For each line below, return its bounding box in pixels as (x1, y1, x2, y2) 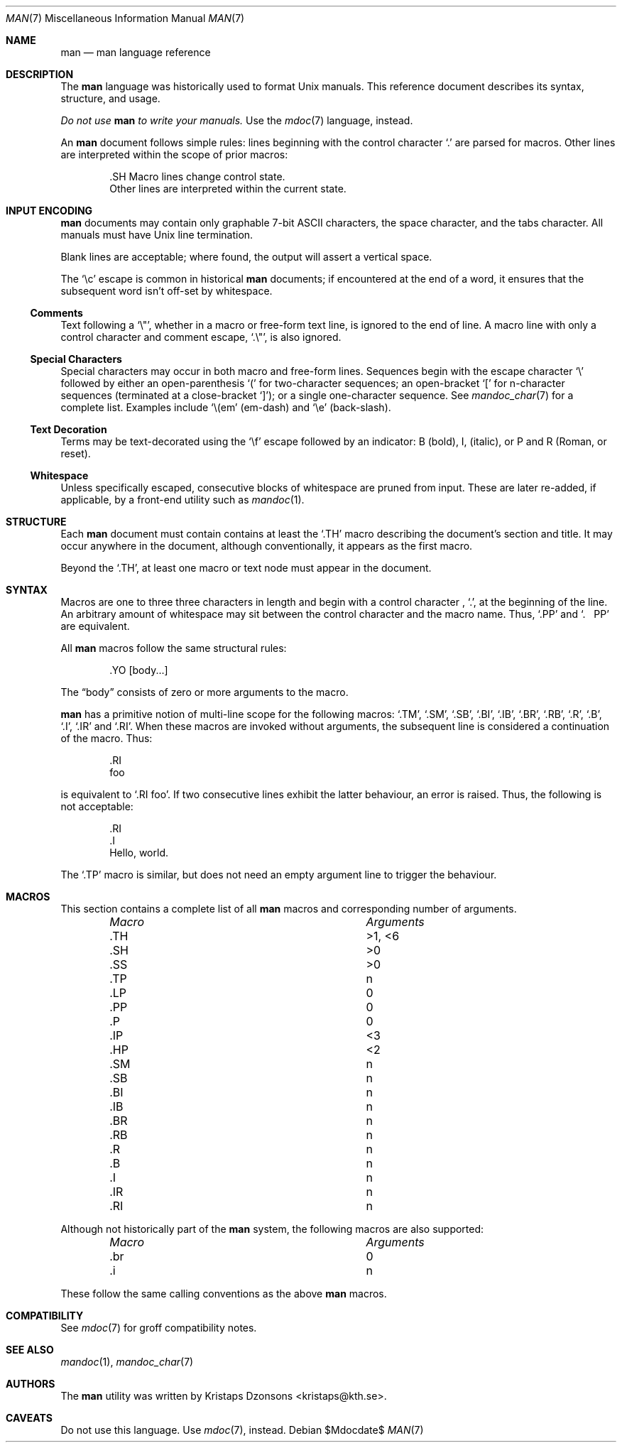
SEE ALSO (6, 1344, 54, 1356)
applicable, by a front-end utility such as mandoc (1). (60, 494, 305, 506)
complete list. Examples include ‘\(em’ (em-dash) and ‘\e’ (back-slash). (60, 401, 391, 413)
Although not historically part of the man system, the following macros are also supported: (60, 1223, 484, 1235)
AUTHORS (6, 1378, 55, 1390)
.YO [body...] (109, 664, 168, 676)
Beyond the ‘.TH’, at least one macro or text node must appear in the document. (60, 562, 432, 574)
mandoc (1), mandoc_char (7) (60, 1356, 194, 1368)
